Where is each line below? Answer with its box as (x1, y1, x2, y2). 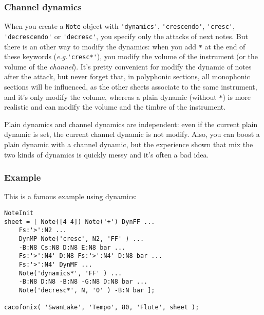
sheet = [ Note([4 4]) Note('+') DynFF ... (4, 218, 155, 225)
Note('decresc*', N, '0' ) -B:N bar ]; (18, 286, 155, 294)
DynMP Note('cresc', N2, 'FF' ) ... (18, 235, 144, 243)
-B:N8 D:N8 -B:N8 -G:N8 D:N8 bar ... (18, 278, 148, 286)
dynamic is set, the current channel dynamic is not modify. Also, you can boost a (4, 129, 260, 139)
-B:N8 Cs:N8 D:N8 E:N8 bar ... (18, 243, 126, 251)
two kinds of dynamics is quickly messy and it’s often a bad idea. (4, 149, 209, 160)
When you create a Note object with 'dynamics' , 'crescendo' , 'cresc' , (4, 21, 235, 31)
